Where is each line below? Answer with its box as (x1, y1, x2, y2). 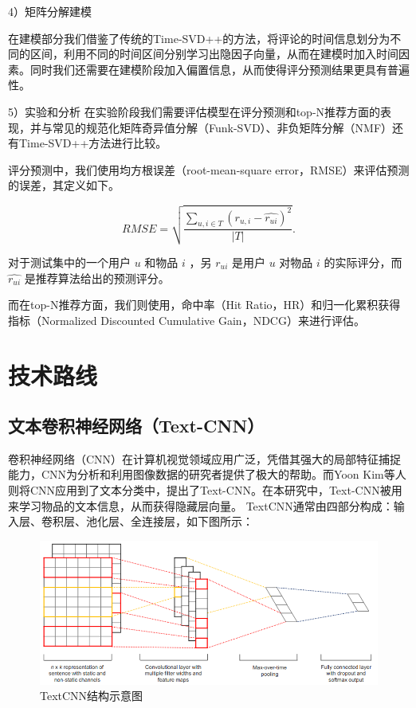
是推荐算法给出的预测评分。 (24, 269, 170, 286)
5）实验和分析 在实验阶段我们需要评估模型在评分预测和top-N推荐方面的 (8, 103, 381, 119)
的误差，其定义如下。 (8, 177, 120, 194)
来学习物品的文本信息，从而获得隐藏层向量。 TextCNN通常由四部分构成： (8, 497, 394, 514)
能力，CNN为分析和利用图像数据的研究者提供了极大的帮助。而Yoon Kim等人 (8, 466, 406, 483)
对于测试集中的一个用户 (8, 253, 131, 270)
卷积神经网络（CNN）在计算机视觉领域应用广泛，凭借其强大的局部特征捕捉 (8, 450, 402, 467)
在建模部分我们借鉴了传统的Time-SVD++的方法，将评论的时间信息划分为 (8, 29, 390, 46)
